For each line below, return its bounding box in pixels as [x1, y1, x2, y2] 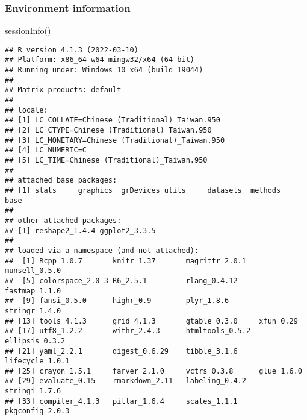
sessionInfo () [5, 24, 51, 37]
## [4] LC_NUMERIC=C [5, 146, 87, 155]
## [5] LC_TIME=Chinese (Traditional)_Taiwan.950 [5, 156, 208, 165]
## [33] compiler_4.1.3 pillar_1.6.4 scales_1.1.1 [5, 396, 238, 406]
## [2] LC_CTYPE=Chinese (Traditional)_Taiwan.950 [5, 126, 212, 135]
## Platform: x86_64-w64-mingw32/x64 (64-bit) [5, 55, 194, 64]
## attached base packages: [5, 176, 117, 185]
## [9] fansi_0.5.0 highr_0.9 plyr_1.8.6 [5, 296, 229, 306]
